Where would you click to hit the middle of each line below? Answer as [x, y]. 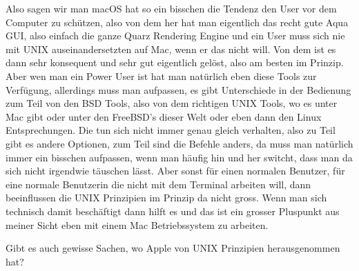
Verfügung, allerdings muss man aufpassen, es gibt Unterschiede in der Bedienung [178, 89]
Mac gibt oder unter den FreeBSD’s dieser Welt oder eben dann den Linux [164, 116]
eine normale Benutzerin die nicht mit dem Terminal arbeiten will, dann [158, 184]
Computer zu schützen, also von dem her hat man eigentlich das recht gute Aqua [177, 22]
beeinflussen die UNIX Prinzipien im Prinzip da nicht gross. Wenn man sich [166, 198]
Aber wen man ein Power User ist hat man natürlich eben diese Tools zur [161, 76]
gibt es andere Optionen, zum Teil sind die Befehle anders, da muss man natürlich [179, 143]
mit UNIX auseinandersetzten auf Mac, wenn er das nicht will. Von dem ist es [171, 49]
